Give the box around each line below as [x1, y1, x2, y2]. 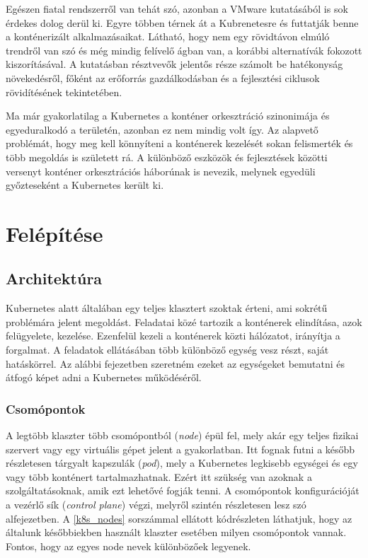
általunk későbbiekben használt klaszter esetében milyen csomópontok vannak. [6, 525, 347, 540]
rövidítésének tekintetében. [6, 84, 122, 99]
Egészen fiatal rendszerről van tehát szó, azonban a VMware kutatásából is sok [6, 1, 348, 16]
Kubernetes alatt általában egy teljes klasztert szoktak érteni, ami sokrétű [6, 301, 328, 315]
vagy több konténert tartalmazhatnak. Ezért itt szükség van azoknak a [6, 469, 312, 484]
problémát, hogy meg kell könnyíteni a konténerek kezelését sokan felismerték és [6, 136, 353, 151]
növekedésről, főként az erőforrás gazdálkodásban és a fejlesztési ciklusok [6, 70, 320, 85]
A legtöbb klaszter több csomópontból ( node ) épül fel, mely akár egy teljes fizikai [6, 428, 359, 443]
